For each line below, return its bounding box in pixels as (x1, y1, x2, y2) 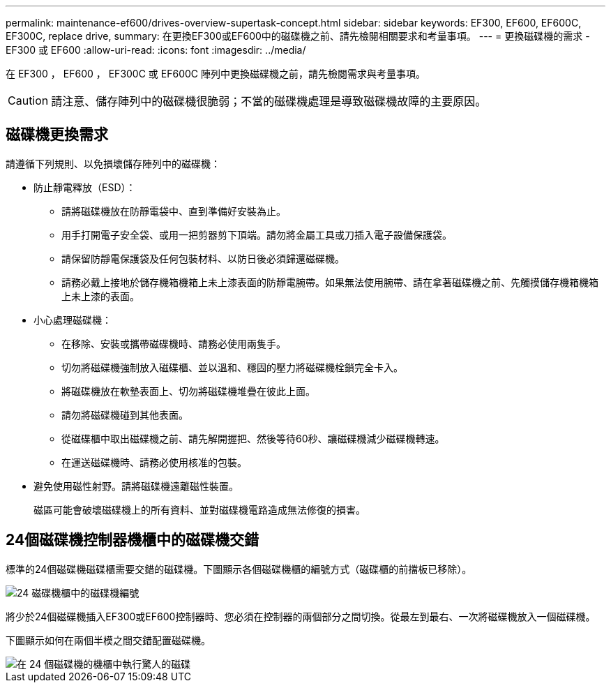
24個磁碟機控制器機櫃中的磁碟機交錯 (6, 531, 259, 549)
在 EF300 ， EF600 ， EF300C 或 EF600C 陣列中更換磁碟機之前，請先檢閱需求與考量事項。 (6, 68, 425, 80)
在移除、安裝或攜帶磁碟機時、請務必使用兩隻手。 (61, 337, 286, 350)
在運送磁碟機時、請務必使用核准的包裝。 (61, 456, 247, 468)
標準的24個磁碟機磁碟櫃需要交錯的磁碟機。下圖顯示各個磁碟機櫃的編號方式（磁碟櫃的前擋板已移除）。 (6, 562, 472, 575)
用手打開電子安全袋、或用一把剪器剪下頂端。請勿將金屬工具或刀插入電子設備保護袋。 (61, 228, 452, 241)
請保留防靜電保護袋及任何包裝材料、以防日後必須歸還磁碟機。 (61, 252, 345, 264)
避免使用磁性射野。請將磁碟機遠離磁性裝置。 (33, 479, 239, 492)
